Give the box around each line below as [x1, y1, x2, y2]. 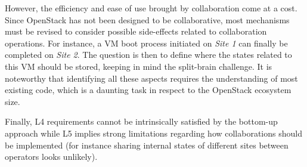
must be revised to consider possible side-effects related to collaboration [5, 25, 267, 38]
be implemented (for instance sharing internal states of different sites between [5, 138, 289, 151]
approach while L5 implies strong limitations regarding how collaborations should [5, 126, 302, 139]
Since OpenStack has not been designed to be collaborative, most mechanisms [5, 13, 290, 26]
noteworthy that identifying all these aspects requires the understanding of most [5, 72, 298, 84]
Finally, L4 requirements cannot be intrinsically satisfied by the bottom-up [5, 115, 278, 128]
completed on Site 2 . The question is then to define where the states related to [5, 48, 292, 61]
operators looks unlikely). [5, 150, 98, 163]
